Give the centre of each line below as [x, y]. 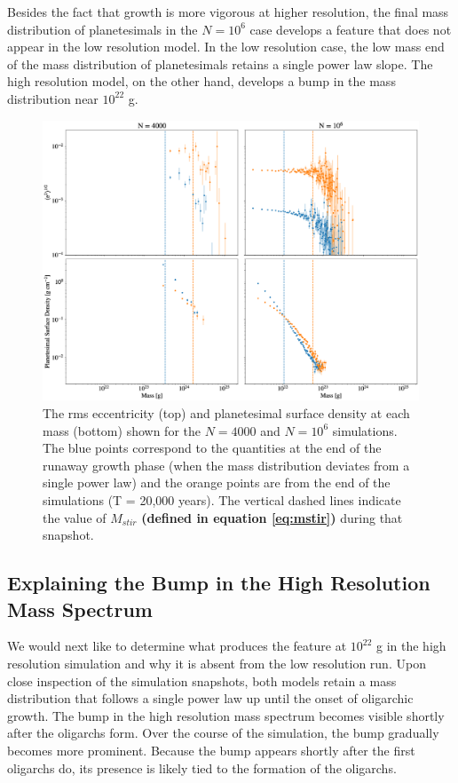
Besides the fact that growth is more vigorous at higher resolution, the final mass [228, 12]
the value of [75, 517]
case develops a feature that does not [351, 29]
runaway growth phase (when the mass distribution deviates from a [226, 465]
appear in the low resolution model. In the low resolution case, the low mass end [226, 47]
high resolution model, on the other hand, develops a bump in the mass [201, 81]
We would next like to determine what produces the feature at [177, 646]
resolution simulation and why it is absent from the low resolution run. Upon [217, 664]
